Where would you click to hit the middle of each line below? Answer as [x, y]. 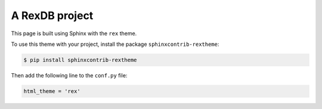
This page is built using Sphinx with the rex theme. [74, 33]
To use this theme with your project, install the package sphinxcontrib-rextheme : [115, 44]
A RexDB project [52, 15]
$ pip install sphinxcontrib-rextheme [80, 60]
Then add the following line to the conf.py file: [69, 75]
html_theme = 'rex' [52, 91]
